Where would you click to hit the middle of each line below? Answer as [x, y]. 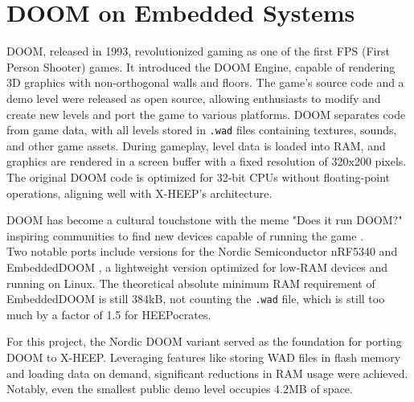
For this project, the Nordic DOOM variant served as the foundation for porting [204, 341]
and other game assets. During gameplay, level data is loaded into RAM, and [196, 145]
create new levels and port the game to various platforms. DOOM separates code [206, 114]
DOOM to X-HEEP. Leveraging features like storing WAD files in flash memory [204, 357]
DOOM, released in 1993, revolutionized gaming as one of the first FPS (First [198, 51]
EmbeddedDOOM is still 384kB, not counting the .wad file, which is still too [196, 299]
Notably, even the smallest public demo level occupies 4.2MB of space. [180, 389]
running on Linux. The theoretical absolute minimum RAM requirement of [191, 283]
